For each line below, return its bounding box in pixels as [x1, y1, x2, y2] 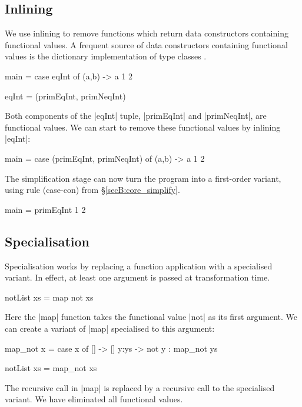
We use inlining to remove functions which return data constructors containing [5, 27, 288, 39]
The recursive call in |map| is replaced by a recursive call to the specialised [5, 381, 275, 393]
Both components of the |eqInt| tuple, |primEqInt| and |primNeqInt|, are [5, 109, 267, 122]
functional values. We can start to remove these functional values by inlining [5, 121, 281, 133]
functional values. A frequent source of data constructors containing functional [5, 38, 288, 51]
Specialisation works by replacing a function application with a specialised [5, 259, 273, 272]
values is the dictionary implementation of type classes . [5, 50, 207, 62]
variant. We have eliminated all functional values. [5, 393, 183, 405]
